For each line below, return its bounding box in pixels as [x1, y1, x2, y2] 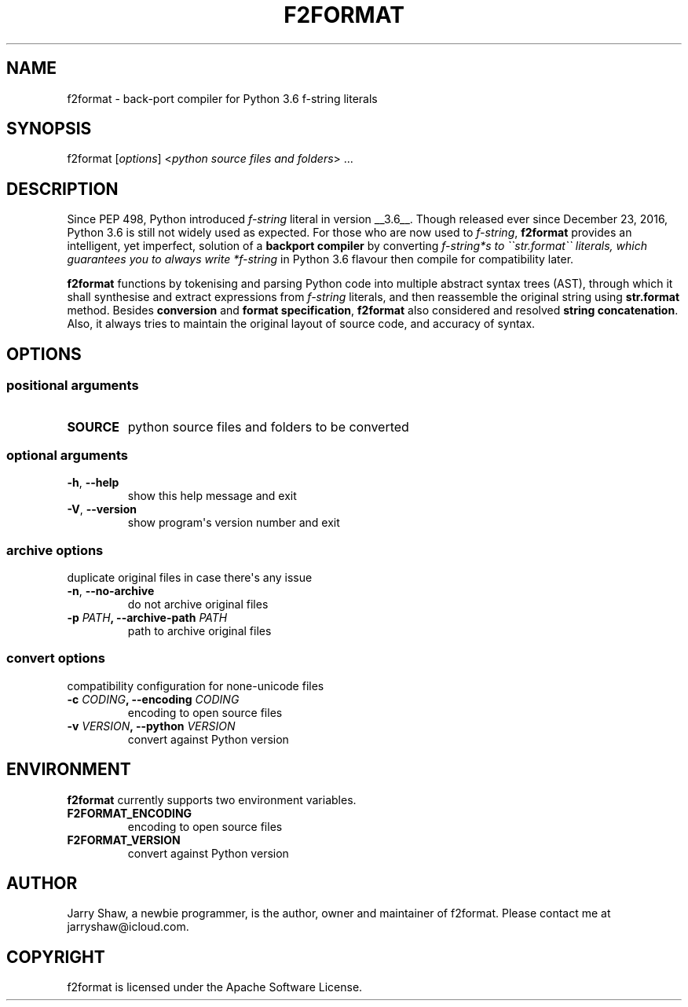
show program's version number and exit [127, 516, 340, 530]
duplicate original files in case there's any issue [67, 571, 313, 584]
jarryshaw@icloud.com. [67, 920, 189, 934]
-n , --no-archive [67, 584, 155, 597]
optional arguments [6, 447, 128, 463]
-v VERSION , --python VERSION [67, 718, 236, 733]
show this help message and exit [127, 489, 297, 503]
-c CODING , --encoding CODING [67, 692, 240, 706]
